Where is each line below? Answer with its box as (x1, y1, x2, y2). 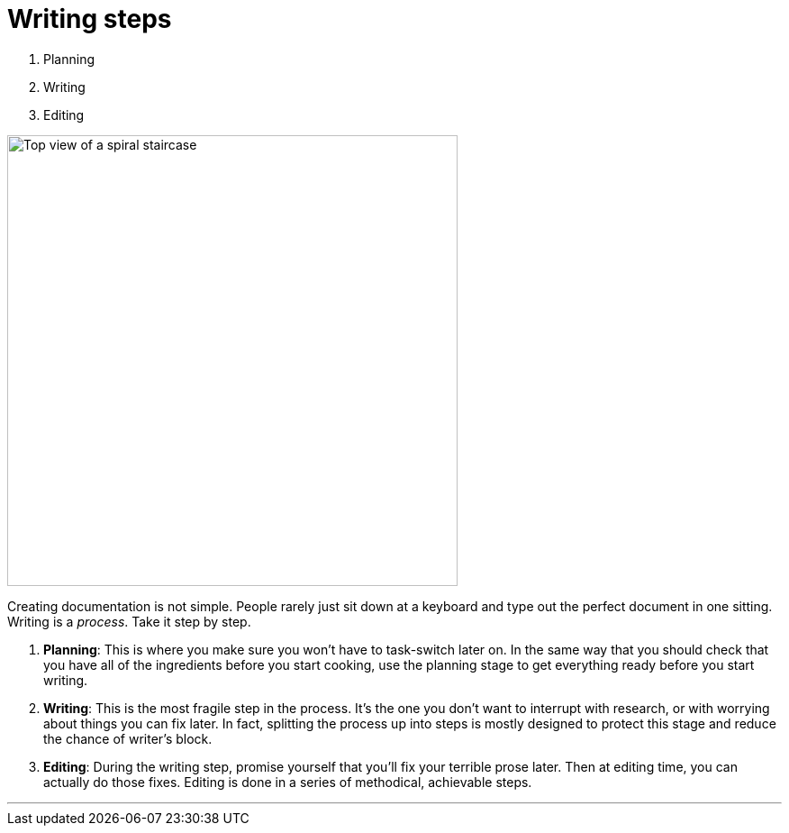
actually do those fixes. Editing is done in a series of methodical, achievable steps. (43, 773, 532, 790)
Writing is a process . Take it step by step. (7, 613, 251, 629)
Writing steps (7, 4, 172, 34)
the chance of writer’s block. (43, 730, 213, 746)
